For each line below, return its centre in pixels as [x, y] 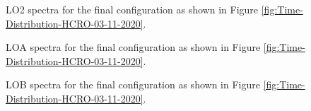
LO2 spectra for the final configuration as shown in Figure [132, 9]
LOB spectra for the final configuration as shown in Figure [133, 84]
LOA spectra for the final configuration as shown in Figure [133, 47]
